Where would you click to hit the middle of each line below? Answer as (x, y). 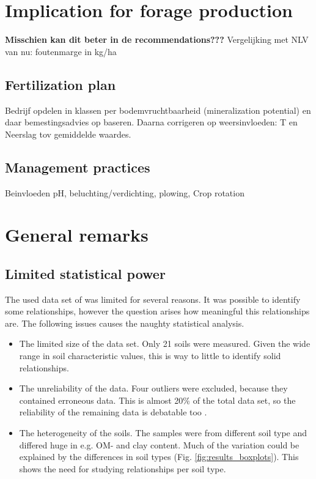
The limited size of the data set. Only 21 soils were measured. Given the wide (165, 343)
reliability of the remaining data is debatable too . (113, 412)
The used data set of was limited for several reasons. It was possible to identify (153, 299)
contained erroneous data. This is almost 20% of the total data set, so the (157, 400)
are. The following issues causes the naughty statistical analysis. (125, 323)
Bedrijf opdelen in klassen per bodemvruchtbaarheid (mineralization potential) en (158, 110)
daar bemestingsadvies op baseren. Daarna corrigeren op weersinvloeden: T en (151, 122)
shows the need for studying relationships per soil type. (123, 468)
